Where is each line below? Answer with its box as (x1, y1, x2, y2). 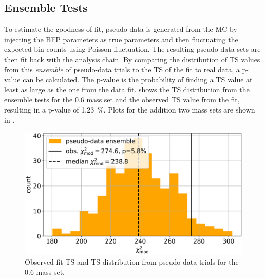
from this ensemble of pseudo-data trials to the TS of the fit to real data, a (4, 64, 240, 75)
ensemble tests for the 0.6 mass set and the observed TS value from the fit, (4, 94, 240, 105)
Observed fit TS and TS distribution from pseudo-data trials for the (25, 256, 239, 267)
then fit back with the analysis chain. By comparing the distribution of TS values (4, 53, 260, 64)
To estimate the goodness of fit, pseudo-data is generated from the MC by (4, 24, 237, 34)
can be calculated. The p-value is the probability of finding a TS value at (23, 74, 253, 85)
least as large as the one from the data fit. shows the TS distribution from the (4, 84, 250, 95)
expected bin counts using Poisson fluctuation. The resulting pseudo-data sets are (4, 44, 261, 54)
